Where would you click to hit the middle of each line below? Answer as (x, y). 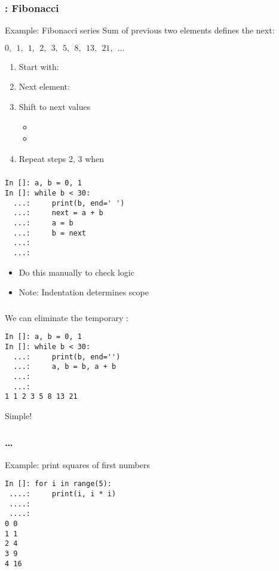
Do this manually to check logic (76, 272)
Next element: (44, 86)
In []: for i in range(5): (58, 484)
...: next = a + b (58, 213)
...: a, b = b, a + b (65, 367)
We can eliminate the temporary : (67, 317)
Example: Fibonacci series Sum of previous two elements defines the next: (140, 30)
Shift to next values (55, 106)
